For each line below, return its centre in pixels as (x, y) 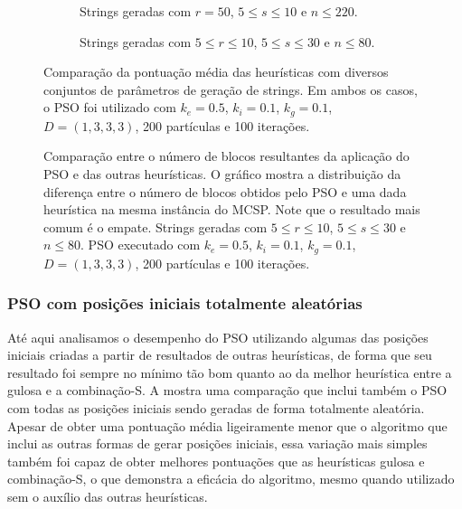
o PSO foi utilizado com (110, 107)
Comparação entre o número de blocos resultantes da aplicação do (226, 156)
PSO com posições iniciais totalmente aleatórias (185, 303)
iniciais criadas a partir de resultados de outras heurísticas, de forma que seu (220, 355)
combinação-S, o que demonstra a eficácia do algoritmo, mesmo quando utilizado (231, 479)
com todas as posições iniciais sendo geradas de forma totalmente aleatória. (216, 408)
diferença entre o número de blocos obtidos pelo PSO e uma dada (225, 191)
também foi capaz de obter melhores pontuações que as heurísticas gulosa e (216, 461)
